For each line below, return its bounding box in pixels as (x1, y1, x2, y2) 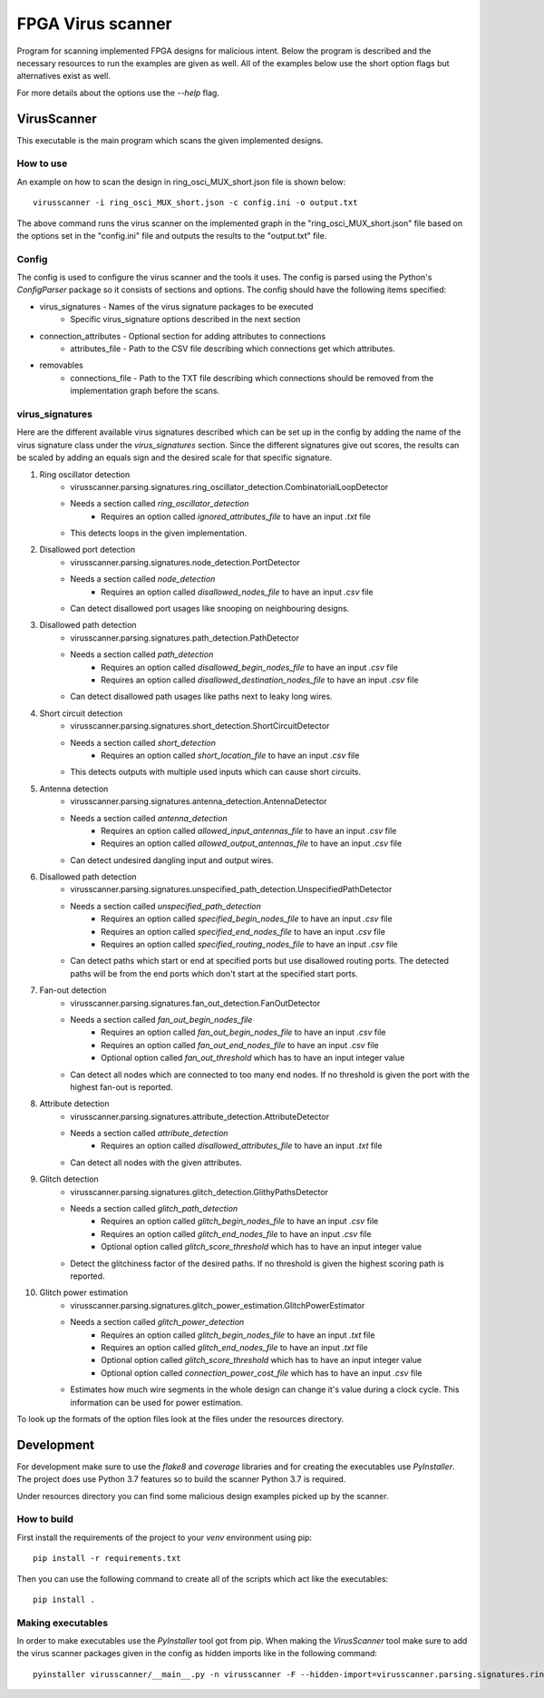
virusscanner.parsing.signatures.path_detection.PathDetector (70, 632, 299, 643)
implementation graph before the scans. (70, 386, 220, 397)
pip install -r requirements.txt (33, 1553, 181, 1564)
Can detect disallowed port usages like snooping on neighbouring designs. (70, 604, 350, 614)
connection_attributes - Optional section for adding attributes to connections (39, 330, 326, 341)
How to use (16, 157, 68, 170)
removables (39, 359, 83, 371)
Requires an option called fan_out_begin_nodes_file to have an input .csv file (101, 1026, 386, 1038)
